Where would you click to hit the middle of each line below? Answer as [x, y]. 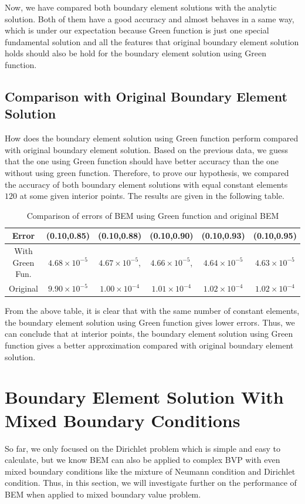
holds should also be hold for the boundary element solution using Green [135, 53]
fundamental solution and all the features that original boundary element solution [152, 41]
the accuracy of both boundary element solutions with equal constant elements [146, 184]
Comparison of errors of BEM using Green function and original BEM [153, 215]
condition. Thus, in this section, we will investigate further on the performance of [151, 483]
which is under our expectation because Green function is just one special [137, 30]
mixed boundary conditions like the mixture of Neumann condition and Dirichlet [150, 471]
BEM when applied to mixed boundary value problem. [103, 494]
